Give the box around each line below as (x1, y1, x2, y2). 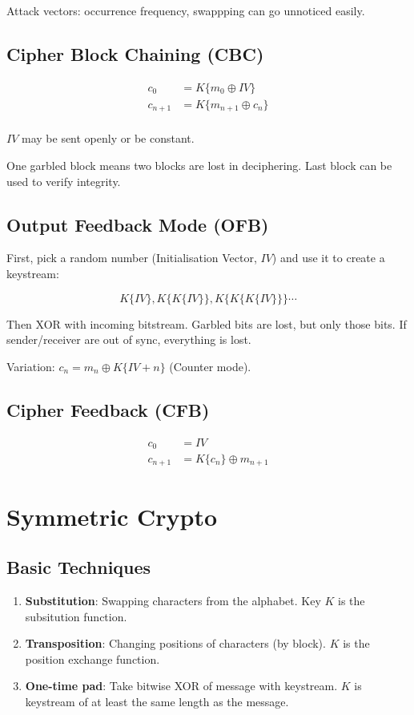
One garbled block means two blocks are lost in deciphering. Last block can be (6, 156, 392, 173)
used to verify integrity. (6, 172, 121, 189)
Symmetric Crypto (6, 499, 218, 532)
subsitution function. (25, 608, 127, 624)
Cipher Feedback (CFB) (6, 397, 210, 422)
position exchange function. (25, 650, 160, 667)
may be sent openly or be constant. (22, 130, 195, 147)
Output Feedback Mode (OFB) (6, 212, 269, 236)
